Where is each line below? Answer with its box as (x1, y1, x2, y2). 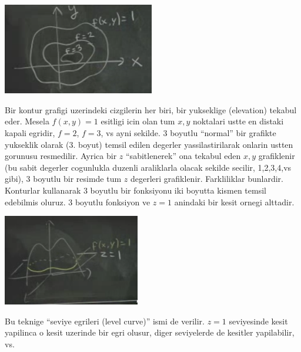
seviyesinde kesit (229, 314, 288, 327)
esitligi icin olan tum (101, 115, 175, 127)
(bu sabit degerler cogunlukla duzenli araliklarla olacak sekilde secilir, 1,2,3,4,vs (5, 161, 292, 173)
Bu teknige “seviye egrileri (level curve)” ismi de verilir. (5, 314, 205, 327)
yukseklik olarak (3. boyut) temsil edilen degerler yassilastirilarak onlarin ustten (5, 138, 293, 150)
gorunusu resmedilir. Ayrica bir (5, 150, 117, 162)
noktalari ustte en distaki (192, 115, 284, 127)
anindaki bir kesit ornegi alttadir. (174, 195, 295, 208)
